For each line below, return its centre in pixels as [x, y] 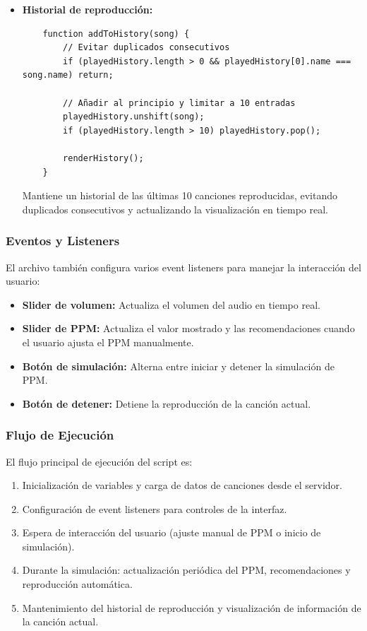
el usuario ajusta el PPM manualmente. [108, 342]
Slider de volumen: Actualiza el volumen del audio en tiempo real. [171, 304]
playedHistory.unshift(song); [134, 117]
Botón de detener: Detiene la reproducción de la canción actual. [167, 403]
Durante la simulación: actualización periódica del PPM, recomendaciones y [186, 570]
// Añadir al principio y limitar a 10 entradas [179, 103]
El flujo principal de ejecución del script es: [99, 461]
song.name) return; [68, 75]
